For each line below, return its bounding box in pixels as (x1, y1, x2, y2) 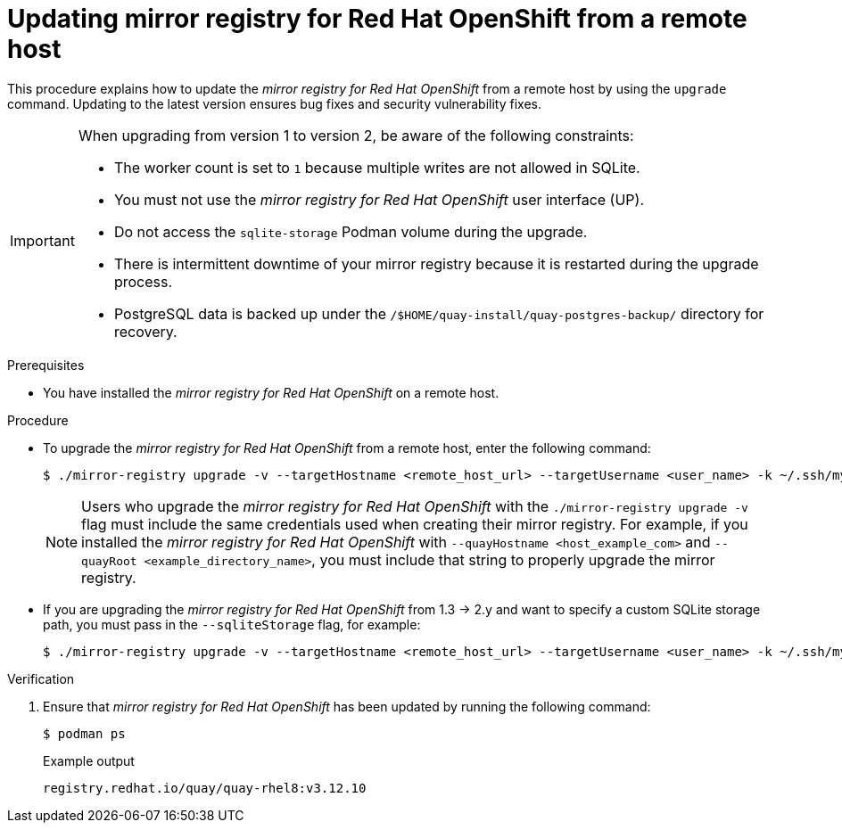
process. (113, 272, 173, 291)
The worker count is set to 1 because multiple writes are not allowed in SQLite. (113, 158, 640, 177)
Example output (43, 752, 135, 768)
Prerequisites (7, 357, 85, 373)
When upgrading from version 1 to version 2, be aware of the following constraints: (78, 126, 634, 144)
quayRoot (81, 554, 137, 568)
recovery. (113, 322, 177, 341)
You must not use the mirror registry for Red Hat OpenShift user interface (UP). (113, 190, 645, 209)
